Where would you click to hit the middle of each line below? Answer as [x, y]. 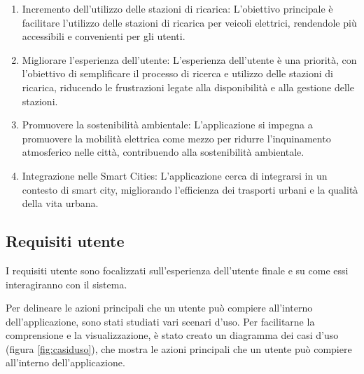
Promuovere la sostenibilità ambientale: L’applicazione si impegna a [167, 125]
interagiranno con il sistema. [66, 284]
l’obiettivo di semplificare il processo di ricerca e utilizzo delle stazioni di [177, 73]
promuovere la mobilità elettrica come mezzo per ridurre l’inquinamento [176, 138]
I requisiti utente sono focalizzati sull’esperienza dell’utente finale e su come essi [177, 270]
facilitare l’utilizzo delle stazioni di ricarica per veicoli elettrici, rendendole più [189, 22]
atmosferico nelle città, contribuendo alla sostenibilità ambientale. [163, 152]
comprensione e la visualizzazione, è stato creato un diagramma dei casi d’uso [172, 335]
